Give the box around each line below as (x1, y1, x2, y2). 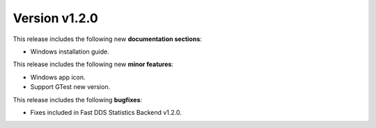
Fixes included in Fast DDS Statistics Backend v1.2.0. (30, 108, 182, 116)
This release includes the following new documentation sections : (13, 35, 202, 43)
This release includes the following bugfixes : (13, 95, 143, 104)
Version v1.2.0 (13, 10, 99, 26)
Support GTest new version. (30, 83, 111, 91)
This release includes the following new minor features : (13, 60, 174, 69)
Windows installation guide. (30, 47, 109, 56)
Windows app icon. (30, 73, 86, 81)
